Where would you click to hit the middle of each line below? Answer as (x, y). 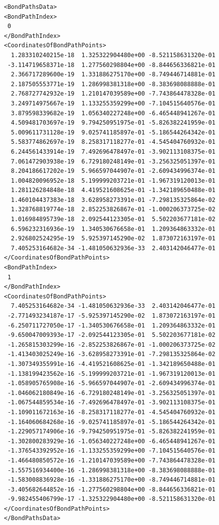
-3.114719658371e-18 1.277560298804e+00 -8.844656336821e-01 (111, 65)
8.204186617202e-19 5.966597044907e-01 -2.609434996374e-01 (113, 171)
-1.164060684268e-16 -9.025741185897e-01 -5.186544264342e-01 (111, 422)
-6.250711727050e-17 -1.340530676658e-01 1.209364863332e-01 (111, 325)
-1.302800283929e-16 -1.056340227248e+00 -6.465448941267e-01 (111, 441)
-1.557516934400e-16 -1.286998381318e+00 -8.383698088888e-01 (111, 470)
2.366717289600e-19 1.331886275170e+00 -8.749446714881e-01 (113, 75)
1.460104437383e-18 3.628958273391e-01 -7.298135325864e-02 (113, 200)
